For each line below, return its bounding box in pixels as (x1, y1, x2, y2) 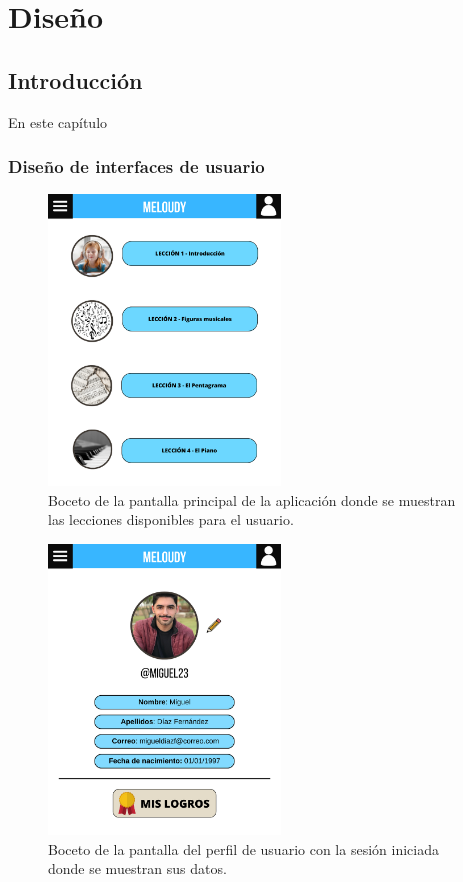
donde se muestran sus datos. (48, 858, 227, 879)
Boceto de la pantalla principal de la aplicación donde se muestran (48, 489, 456, 510)
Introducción (8, 64, 143, 95)
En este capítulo (8, 111, 108, 132)
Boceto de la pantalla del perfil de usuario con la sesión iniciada (48, 838, 439, 859)
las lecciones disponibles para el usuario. (48, 509, 294, 530)
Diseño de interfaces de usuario (8, 154, 265, 179)
